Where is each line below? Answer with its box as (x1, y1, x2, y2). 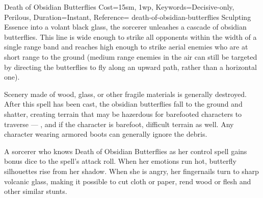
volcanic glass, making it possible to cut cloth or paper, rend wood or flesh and (4, 176, 251, 186)
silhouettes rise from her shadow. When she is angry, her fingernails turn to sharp (4, 165, 259, 176)
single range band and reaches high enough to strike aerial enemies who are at (4, 41, 248, 52)
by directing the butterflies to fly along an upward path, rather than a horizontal (4, 61, 257, 72)
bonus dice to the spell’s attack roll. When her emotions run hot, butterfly (4, 156, 236, 166)
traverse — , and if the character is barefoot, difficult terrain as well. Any (4, 118, 234, 129)
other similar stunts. (4, 186, 67, 196)
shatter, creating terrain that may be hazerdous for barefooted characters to (4, 108, 242, 119)
